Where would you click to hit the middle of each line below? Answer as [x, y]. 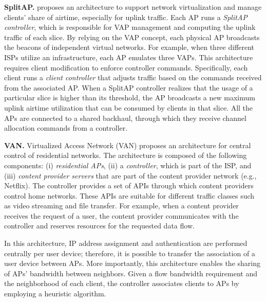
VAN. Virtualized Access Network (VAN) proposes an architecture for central [128, 145]
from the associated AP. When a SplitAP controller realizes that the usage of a [129, 87]
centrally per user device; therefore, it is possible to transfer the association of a [130, 253]
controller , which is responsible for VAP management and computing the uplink [130, 27]
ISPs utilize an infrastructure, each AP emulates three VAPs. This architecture [129, 57]
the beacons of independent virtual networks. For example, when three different [129, 47]
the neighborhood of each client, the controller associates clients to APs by [122, 283]
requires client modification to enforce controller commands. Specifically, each [126, 67]
